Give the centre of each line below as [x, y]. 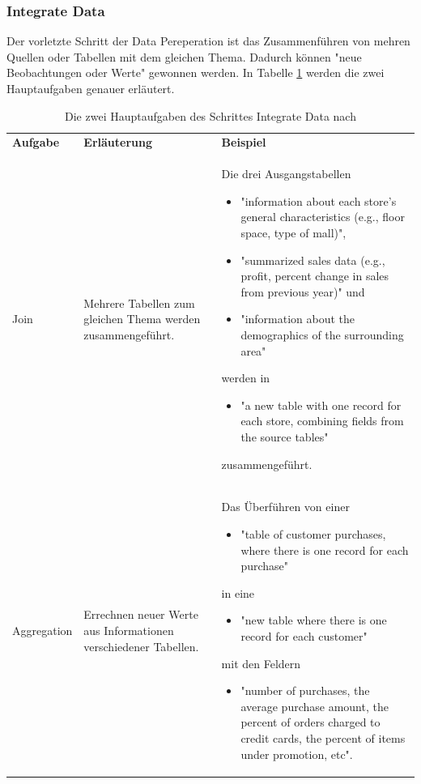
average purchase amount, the [315, 706]
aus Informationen [129, 630]
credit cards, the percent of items [323, 737]
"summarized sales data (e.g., [313, 260]
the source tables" [285, 437]
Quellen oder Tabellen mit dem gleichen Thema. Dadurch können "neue [184, 56]
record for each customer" [304, 636]
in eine [238, 592]
